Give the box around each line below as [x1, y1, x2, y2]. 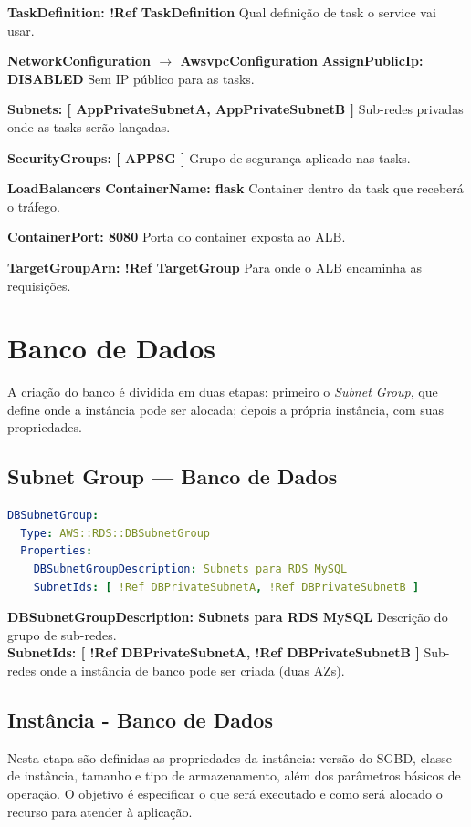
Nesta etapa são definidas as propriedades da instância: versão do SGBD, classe [7, 748, 452, 767]
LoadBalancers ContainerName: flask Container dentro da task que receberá [7, 179, 464, 198]
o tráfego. [7, 196, 60, 215]
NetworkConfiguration [7, 51, 151, 70]
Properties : [20, 544, 93, 558]
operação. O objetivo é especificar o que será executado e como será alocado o [7, 783, 443, 802]
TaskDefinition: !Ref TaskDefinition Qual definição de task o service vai [7, 3, 436, 21]
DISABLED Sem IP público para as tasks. [7, 68, 255, 88]
